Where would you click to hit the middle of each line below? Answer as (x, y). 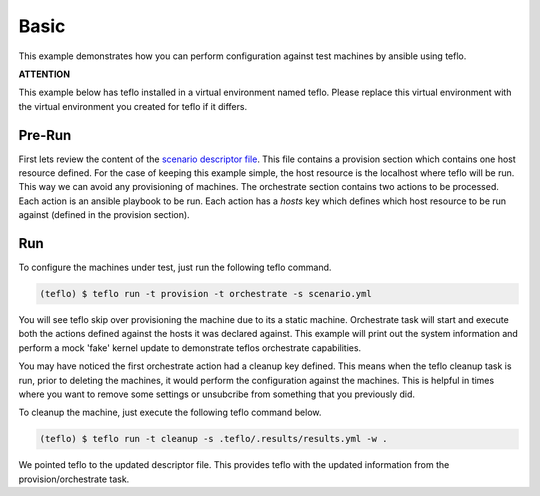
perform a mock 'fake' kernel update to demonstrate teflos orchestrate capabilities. (190, 347)
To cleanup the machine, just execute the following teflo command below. (170, 412)
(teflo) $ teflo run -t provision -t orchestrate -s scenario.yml (205, 294)
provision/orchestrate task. (74, 479)
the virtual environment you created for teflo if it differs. (133, 106)
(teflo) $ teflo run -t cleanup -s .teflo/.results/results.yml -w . (213, 439)
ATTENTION (44, 74)
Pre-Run (45, 135)
